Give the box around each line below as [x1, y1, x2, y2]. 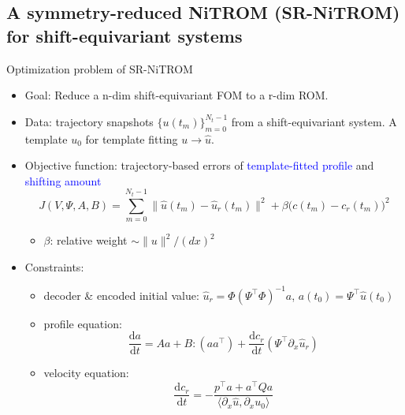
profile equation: [43, 315, 122, 331]
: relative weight [50, 232, 128, 249]
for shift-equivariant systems [6, 23, 243, 47]
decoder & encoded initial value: [43, 286, 199, 303]
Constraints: [24, 258, 84, 275]
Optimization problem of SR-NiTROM [6, 60, 193, 77]
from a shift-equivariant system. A [231, 113, 397, 129]
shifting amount [24, 172, 102, 189]
